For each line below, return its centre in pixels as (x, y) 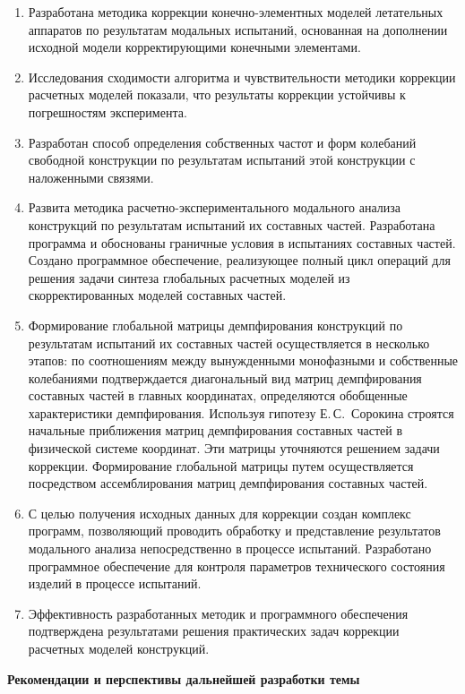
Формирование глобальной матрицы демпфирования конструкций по (215, 325)
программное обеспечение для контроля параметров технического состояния (237, 565)
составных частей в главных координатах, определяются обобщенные (218, 395)
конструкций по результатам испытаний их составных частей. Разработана (232, 224)
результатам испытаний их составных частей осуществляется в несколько (229, 343)
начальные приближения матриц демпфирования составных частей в (215, 430)
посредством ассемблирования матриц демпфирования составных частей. (228, 483)
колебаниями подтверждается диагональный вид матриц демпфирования (225, 377)
